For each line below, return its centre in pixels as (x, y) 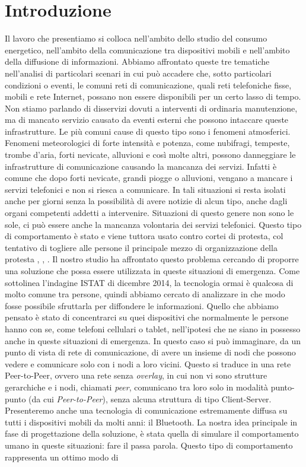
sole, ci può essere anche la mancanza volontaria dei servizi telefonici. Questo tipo (153, 224)
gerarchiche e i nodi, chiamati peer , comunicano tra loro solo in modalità (136, 387)
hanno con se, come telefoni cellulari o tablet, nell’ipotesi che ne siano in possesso (153, 328)
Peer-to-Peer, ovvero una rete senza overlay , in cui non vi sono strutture (136, 375)
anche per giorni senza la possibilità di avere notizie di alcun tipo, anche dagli (146, 201)
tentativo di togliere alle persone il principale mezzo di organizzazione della (141, 247)
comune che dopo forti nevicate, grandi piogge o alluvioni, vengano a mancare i (149, 178)
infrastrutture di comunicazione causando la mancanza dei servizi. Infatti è (141, 166)
